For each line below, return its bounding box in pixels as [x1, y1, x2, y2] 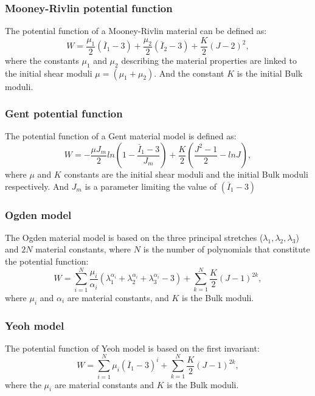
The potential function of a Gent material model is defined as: [5, 130, 237, 142]
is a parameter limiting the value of [85, 179, 216, 192]
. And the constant [154, 66, 224, 79]
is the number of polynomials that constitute [143, 243, 310, 255]
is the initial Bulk [237, 66, 303, 79]
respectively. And [5, 179, 69, 192]
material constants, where [35, 243, 131, 255]
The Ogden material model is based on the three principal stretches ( [5, 231, 263, 243]
